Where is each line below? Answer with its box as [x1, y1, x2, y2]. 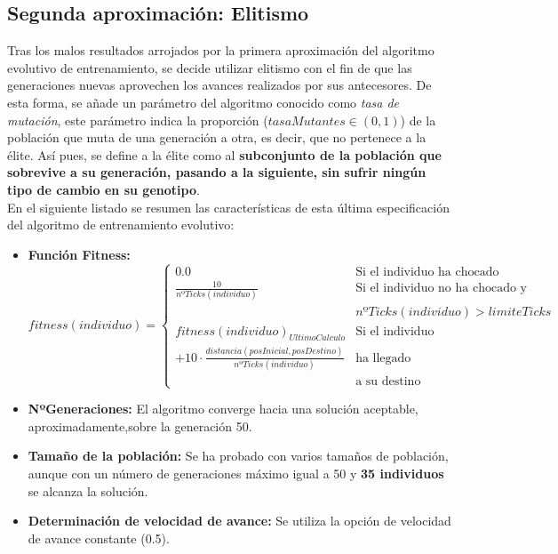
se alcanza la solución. [28, 481, 148, 500]
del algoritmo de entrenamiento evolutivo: [7, 215, 235, 234]
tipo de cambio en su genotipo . [7, 180, 200, 198]
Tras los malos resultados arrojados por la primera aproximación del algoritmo [7, 41, 434, 60]
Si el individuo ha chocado [355, 265, 499, 278]
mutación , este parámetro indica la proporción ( [7, 110, 268, 129]
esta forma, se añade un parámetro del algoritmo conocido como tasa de [7, 92, 400, 111]
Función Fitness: [28, 245, 131, 263]
